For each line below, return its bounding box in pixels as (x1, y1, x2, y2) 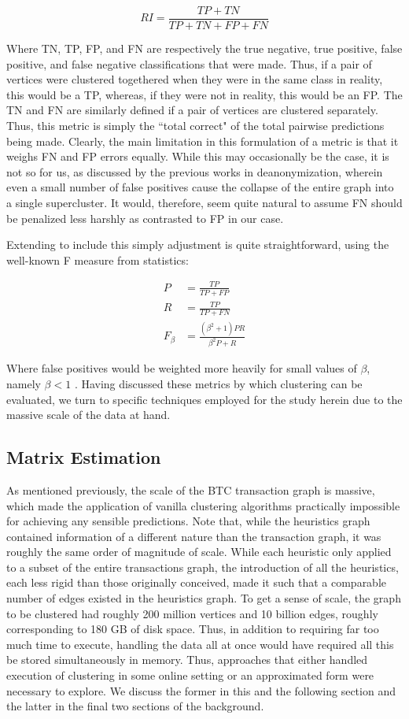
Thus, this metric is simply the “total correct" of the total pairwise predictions (6, 117, 385, 134)
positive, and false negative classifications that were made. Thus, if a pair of (6, 55, 372, 72)
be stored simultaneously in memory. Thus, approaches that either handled (6, 651, 368, 668)
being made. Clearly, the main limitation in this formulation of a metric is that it (6, 132, 399, 149)
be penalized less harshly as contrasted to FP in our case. (6, 209, 284, 226)
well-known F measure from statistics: (6, 251, 189, 268)
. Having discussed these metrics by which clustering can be (74, 375, 363, 391)
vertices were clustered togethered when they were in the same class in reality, (6, 71, 383, 87)
